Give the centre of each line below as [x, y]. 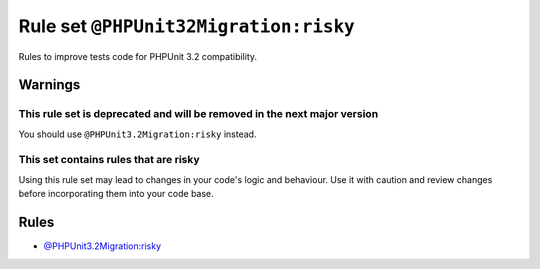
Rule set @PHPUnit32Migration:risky [186, 26]
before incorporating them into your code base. [116, 194]
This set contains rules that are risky [109, 160]
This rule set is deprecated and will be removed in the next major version [198, 114]
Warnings [49, 85]
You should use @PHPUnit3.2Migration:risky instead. [137, 134]
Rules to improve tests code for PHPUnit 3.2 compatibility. [138, 56]
